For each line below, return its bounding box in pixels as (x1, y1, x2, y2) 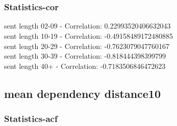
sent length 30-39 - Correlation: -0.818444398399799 (4, 51, 166, 61)
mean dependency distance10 (4, 85, 161, 101)
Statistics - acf (4, 112, 58, 125)
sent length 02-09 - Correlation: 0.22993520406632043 (4, 20, 171, 31)
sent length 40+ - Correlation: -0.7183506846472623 (4, 60, 166, 71)
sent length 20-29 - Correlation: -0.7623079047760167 (4, 40, 170, 51)
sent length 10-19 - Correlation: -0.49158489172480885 (4, 31, 173, 41)
